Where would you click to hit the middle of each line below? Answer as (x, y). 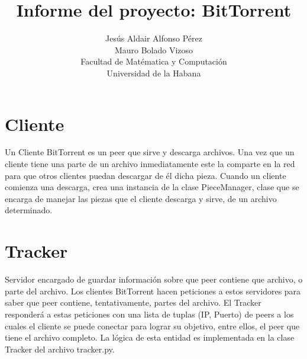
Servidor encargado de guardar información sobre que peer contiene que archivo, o (154, 279)
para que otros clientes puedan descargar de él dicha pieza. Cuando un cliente (146, 175)
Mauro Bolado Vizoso (154, 49)
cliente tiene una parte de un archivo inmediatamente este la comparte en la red (150, 164)
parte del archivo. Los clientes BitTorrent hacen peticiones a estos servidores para (153, 291)
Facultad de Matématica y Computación (154, 61)
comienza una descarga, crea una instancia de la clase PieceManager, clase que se (152, 187)
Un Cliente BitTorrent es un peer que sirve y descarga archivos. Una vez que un (150, 152)
